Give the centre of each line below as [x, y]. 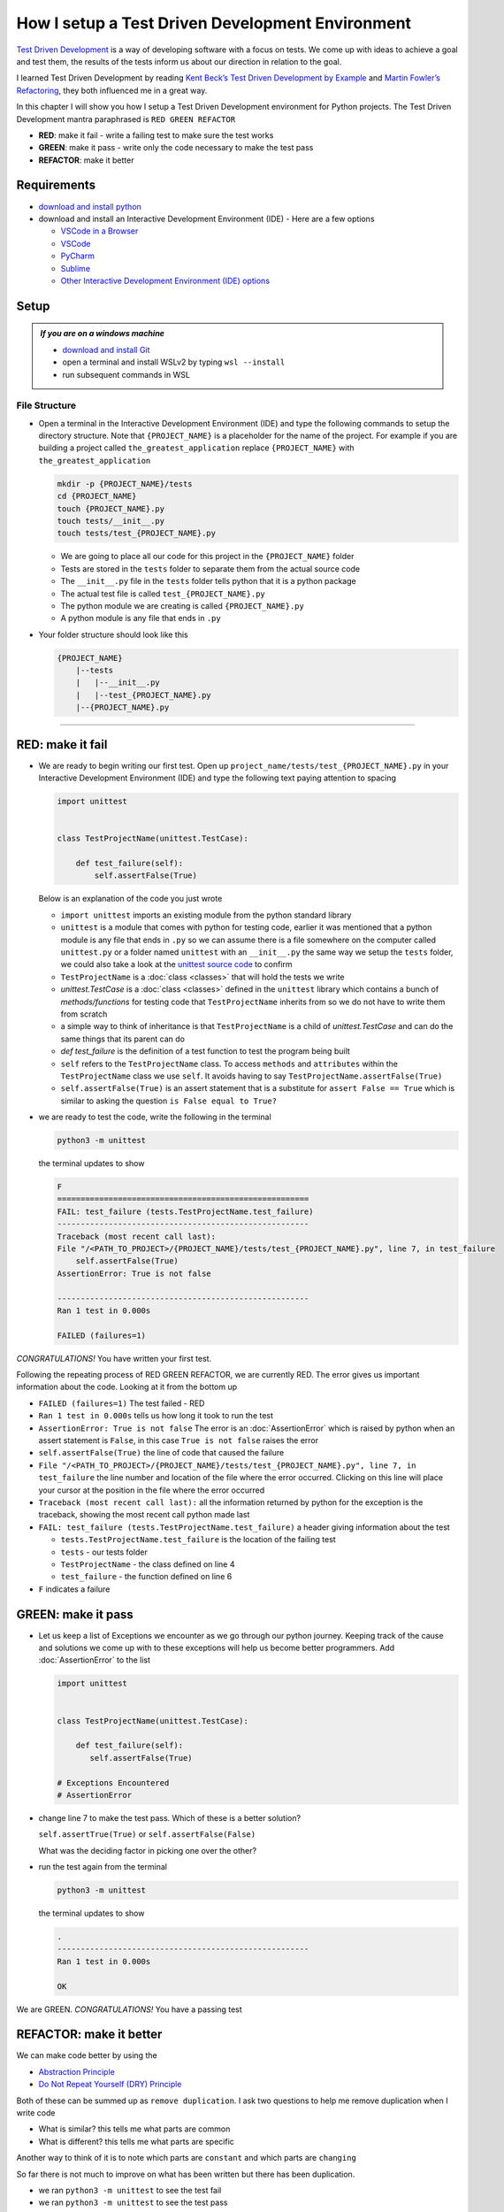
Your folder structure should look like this [114, 634]
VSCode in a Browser [99, 231]
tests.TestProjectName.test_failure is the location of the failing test [198, 1540]
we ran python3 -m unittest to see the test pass [133, 2202]
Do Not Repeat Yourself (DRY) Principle [110, 2085]
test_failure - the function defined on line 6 [146, 1577]
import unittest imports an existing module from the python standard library [206, 915]
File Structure [46, 405]
